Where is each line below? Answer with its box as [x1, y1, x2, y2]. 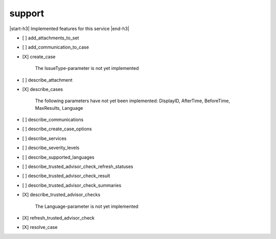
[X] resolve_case [22, 224, 58, 230]
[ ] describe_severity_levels [22, 145, 80, 151]
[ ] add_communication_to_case [22, 44, 89, 51]
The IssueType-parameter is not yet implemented [35, 65, 139, 71]
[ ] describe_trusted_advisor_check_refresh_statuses [22, 163, 133, 170]
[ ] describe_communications [22, 116, 84, 123]
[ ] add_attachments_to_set [22, 35, 79, 41]
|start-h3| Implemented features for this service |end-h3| [9, 26, 130, 32]
